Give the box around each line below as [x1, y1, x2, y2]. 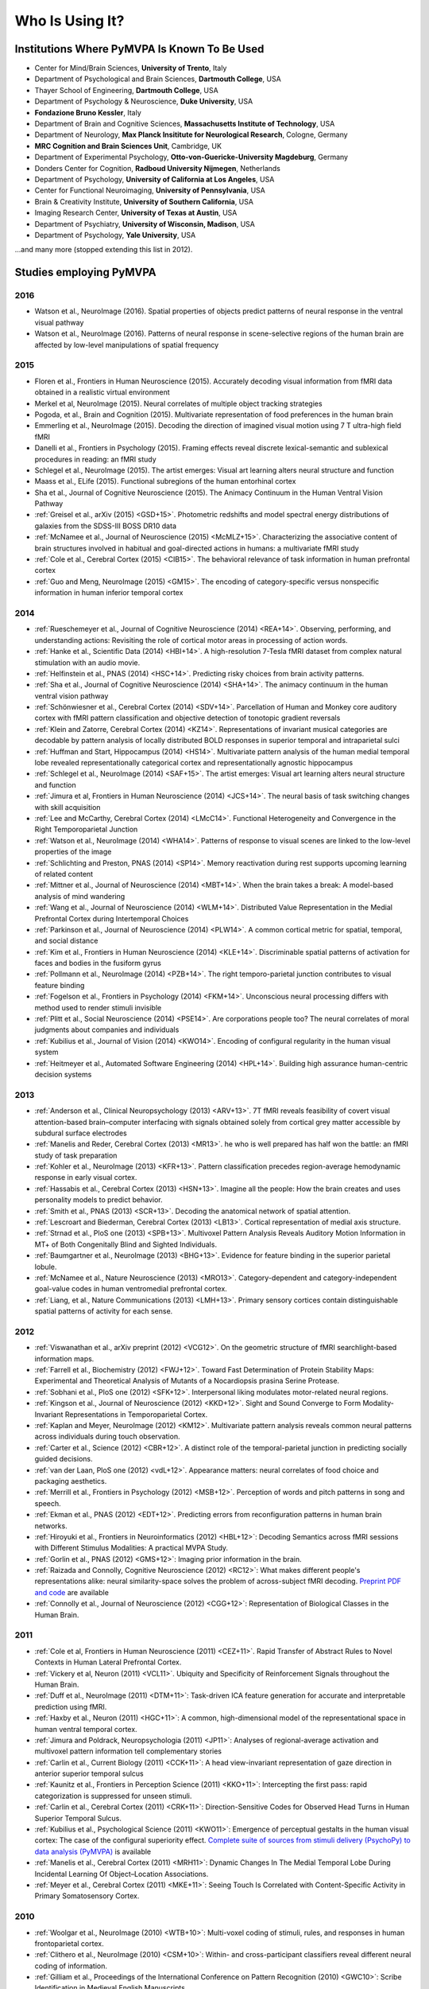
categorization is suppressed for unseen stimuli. [34, 1791, 192, 1800]
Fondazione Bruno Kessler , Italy [34, 107, 142, 117]
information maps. [34, 1353, 95, 1364]
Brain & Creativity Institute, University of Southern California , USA [34, 197, 254, 206]
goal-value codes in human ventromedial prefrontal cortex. [34, 1284, 228, 1294]
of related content [34, 869, 94, 878]
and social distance [34, 936, 99, 946]
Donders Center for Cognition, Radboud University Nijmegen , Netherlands [34, 163, 281, 173]
